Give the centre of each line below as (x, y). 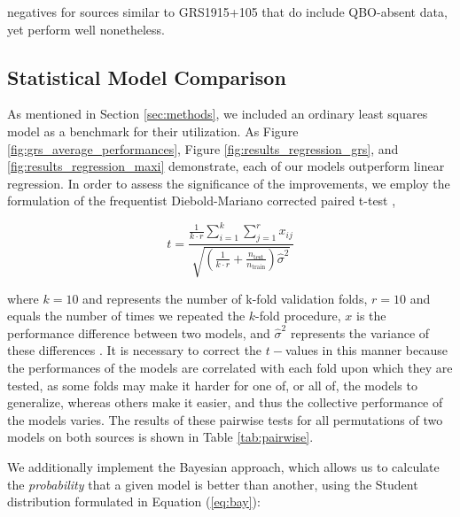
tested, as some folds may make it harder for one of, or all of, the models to (212, 385)
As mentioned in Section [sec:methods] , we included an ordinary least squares (218, 114)
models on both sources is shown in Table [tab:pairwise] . (160, 437)
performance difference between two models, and (139, 332)
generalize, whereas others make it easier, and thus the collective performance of (225, 402)
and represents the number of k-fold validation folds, (225, 298)
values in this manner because (366, 350)
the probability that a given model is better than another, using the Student (213, 484)
